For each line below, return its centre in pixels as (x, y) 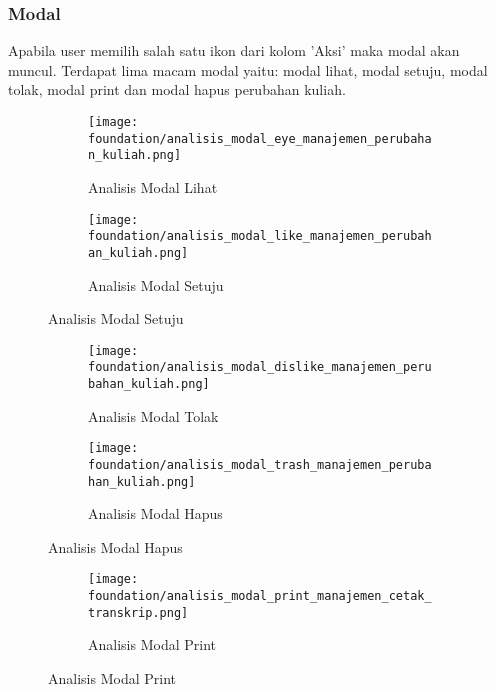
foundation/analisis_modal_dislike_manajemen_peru (260, 367)
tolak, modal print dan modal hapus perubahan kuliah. (177, 89)
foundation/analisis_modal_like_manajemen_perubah (260, 236)
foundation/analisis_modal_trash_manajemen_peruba (260, 464)
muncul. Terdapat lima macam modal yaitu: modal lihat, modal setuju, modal (248, 69)
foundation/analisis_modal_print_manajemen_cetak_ (260, 596)
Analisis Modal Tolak (153, 415)
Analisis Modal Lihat (153, 186)
